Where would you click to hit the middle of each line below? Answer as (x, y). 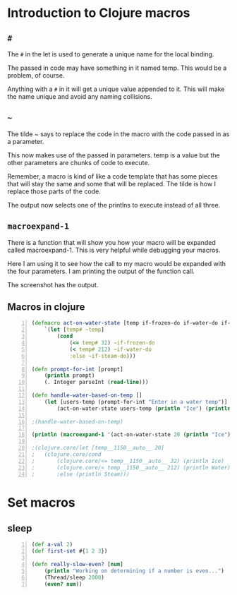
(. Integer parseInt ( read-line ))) (96, 383)
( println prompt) (69, 375)
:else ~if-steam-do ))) (103, 356)
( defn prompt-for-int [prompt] (77, 369)
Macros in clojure (46, 307)
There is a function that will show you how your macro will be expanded (112, 242)
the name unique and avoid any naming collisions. (80, 96)
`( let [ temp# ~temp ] (74, 330)
